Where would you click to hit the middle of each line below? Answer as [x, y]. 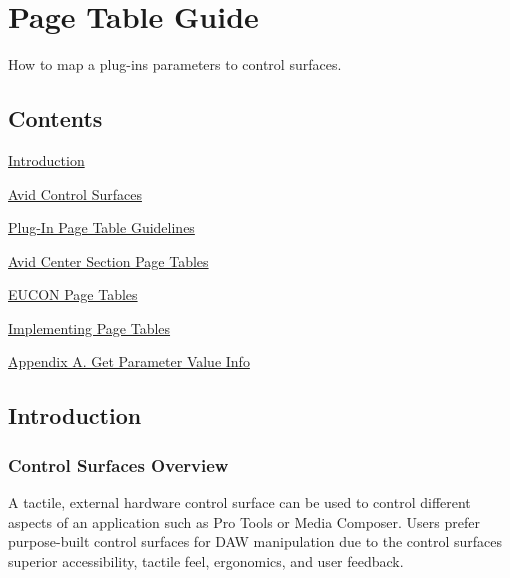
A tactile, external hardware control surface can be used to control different [239, 502]
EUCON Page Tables [73, 294]
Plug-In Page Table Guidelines [101, 227]
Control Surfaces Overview [118, 464]
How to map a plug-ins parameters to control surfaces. [175, 64]
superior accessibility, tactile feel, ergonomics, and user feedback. [206, 560]
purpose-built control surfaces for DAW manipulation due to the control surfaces [255, 541]
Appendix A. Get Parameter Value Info [129, 361]
